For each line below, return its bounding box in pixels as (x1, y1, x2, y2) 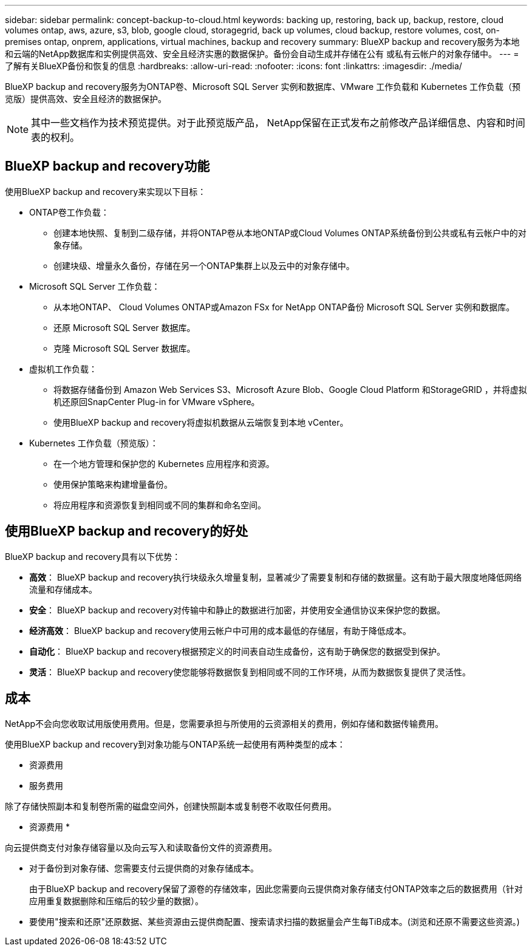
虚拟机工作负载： (29, 363, 97, 374)
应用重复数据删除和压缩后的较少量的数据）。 (29, 895, 203, 906)
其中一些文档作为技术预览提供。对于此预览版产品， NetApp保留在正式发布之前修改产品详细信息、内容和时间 (31, 117, 525, 129)
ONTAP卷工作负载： (29, 206, 109, 217)
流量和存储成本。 (29, 584, 97, 595)
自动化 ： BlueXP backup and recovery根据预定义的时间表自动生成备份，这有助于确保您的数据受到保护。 (29, 646, 446, 656)
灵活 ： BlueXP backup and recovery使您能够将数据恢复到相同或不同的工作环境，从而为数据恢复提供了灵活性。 (29, 666, 471, 677)
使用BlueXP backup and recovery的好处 (5, 523, 248, 539)
